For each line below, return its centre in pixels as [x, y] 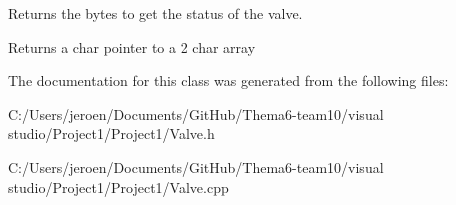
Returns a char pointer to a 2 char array [132, 46]
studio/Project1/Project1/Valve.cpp [118, 186]
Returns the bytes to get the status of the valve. [155, 13]
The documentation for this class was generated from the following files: [228, 80]
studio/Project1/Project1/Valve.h [111, 133]
